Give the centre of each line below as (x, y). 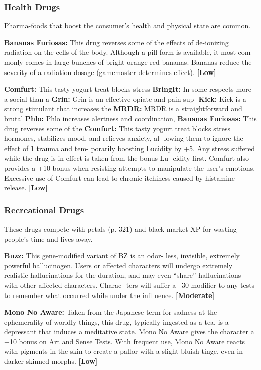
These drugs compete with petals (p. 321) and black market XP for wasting (120, 228)
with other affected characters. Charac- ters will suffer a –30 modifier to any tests (129, 285)
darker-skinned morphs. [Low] (51, 361)
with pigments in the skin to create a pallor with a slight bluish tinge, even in (123, 351)
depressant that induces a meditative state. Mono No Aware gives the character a (129, 331)
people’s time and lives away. (48, 238)
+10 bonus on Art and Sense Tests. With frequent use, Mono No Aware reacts (125, 341)
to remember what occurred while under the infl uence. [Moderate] (109, 295)
